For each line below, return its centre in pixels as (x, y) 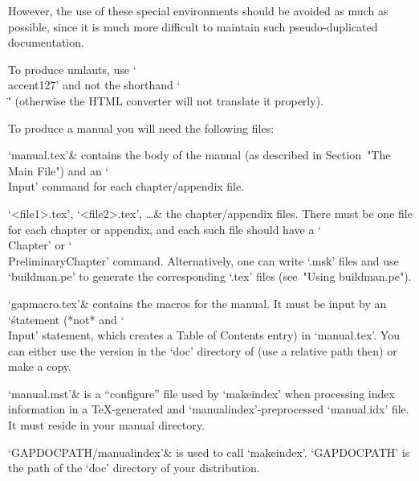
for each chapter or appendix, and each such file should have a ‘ (165, 229)
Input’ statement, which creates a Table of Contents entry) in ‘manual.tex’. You (204, 335)
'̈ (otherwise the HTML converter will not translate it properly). (166, 100)
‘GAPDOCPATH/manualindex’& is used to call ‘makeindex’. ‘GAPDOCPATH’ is (209, 452)
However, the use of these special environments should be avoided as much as (198, 10)
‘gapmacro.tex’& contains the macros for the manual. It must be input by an (197, 303)
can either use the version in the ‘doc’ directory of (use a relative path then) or (203, 350)
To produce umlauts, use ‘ (72, 69)
